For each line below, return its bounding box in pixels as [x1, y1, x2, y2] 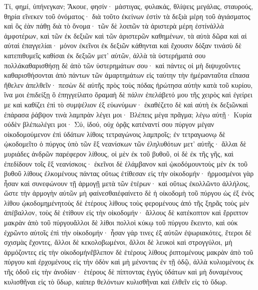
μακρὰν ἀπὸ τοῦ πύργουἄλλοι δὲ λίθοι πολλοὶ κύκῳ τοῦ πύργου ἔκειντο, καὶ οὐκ [4, 217, 238, 228]
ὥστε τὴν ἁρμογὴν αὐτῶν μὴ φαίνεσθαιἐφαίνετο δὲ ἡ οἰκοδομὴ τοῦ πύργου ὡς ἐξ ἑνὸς [4, 188, 254, 198]
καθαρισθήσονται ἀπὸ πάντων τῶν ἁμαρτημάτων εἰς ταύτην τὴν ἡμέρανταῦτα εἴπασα [4, 70, 249, 80]
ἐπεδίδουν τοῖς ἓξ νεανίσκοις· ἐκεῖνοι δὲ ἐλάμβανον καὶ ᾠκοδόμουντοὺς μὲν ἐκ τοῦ [4, 158, 247, 169]
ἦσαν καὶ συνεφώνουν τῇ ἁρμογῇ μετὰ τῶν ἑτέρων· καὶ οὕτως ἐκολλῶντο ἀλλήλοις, [4, 178, 250, 188]
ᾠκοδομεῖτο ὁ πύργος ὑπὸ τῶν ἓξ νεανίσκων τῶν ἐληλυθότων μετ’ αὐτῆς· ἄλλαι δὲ [4, 138, 246, 149]
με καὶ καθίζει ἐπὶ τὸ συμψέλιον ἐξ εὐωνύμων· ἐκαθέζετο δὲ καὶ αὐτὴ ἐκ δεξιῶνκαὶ [4, 99, 248, 109]
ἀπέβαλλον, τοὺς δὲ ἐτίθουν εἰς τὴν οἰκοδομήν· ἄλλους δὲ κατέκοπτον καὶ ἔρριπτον [4, 207, 248, 218]
